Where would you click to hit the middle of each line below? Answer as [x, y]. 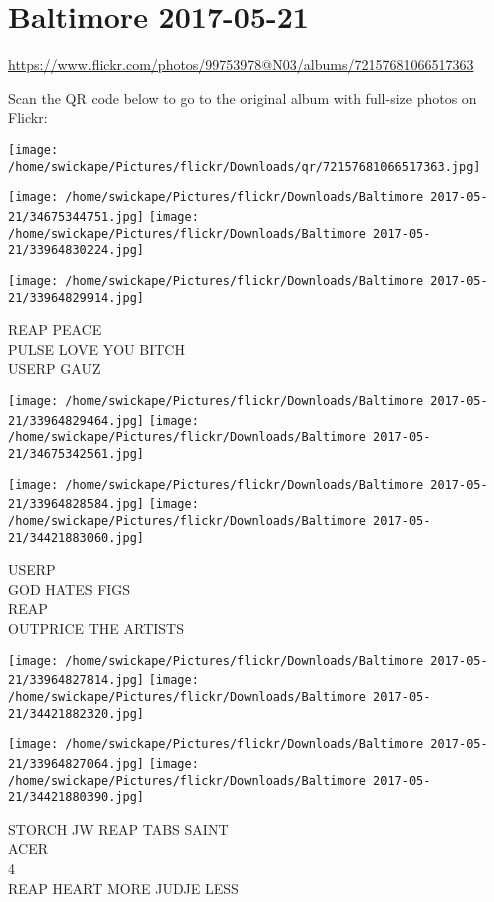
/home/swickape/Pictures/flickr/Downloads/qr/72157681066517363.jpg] [244, 166]
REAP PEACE [55, 329]
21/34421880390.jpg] [76, 797]
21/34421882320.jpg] [76, 713]
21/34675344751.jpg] [76, 216]
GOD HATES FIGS [69, 588]
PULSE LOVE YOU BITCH [96, 348]
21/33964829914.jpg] [76, 297]
